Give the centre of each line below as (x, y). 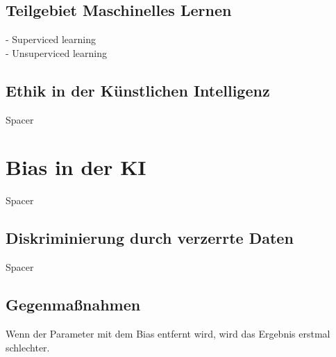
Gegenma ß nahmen (73, 305)
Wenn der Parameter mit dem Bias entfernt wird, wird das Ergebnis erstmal (168, 333)
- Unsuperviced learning (57, 52)
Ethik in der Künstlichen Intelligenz (138, 90)
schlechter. (28, 347)
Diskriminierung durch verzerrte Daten (150, 238)
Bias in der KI (76, 167)
